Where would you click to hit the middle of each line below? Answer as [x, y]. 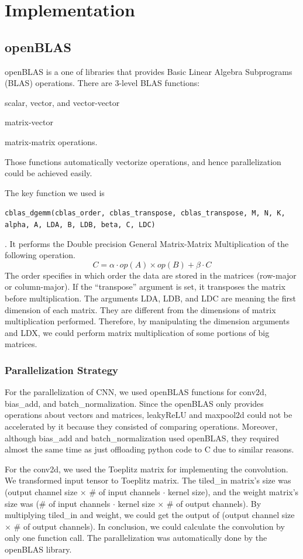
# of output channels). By [214, 503]
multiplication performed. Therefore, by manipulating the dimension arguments [147, 321]
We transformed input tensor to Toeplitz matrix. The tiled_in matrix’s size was [148, 480]
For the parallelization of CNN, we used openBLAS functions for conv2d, [136, 392]
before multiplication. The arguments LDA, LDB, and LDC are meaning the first [150, 298]
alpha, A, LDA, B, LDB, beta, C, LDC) [80, 224]
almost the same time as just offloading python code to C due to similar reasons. [149, 449]
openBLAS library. [38, 549]
